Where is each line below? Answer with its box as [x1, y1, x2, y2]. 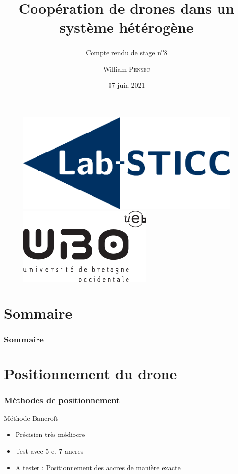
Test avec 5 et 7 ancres [15, 446, 84, 455]
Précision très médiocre [15, 429, 85, 439]
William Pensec [103, 63, 150, 74]
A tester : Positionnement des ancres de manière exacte [15, 462, 181, 472]
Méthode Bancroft [4, 413, 58, 423]
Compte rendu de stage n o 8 [86, 46, 167, 57]
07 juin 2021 [108, 80, 145, 90]
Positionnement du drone [4, 363, 177, 383]
